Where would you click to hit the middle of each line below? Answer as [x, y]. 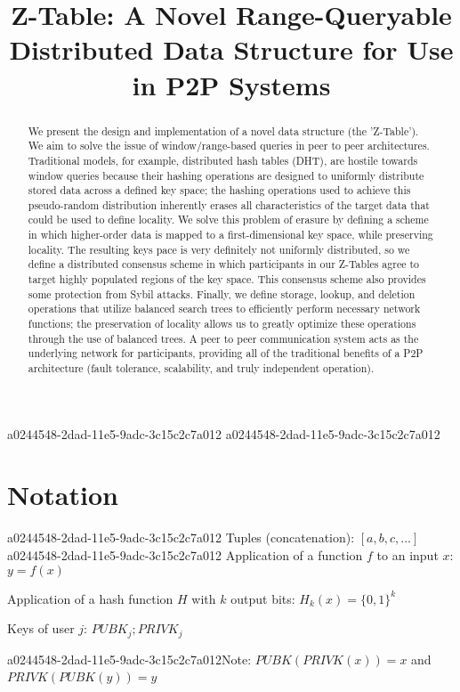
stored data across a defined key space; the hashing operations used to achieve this [219, 190]
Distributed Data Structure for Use [231, 49]
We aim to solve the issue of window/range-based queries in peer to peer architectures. [229, 146]
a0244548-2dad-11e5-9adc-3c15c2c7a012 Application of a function [185, 555]
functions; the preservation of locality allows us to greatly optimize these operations [222, 324]
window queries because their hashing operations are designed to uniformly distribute [226, 175]
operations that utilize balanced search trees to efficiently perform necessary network [224, 309]
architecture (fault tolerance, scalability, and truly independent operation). [201, 368]
